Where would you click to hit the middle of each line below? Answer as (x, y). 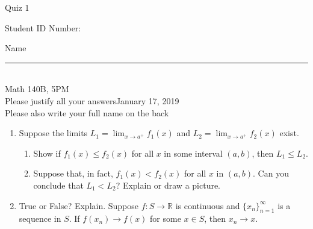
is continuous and (208, 205)
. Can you (271, 173)
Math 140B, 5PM (37, 89)
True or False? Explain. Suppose (79, 205)
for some (166, 218)
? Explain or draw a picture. (168, 185)
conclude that (58, 185)
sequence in (40, 218)
